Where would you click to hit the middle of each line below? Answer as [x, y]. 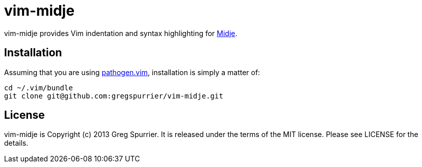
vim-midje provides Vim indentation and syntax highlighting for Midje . [121, 33]
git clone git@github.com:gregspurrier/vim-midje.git [114, 96]
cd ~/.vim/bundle [38, 88]
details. [16, 143]
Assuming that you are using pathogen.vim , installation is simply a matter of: [132, 72]
